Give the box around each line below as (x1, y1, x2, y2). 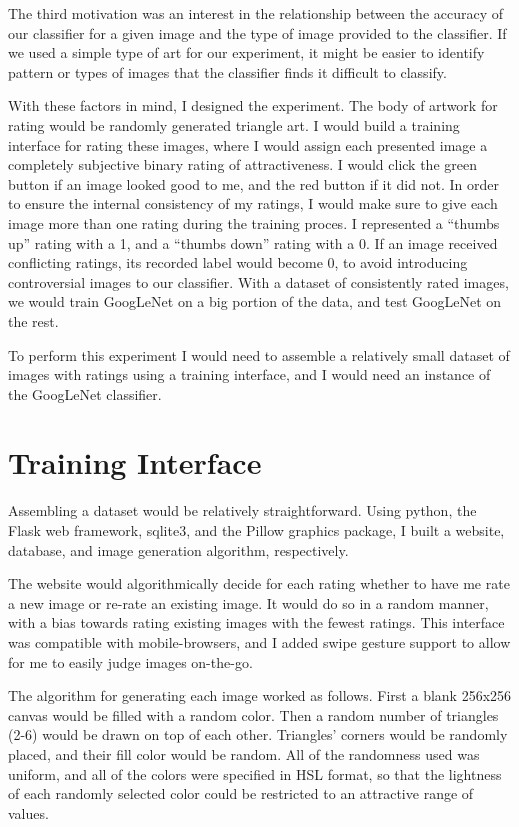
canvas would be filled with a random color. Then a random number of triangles (8, 704, 499, 725)
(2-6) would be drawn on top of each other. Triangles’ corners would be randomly (8, 724, 508, 745)
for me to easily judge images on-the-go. (8, 651, 253, 672)
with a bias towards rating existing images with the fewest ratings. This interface (8, 612, 505, 633)
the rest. (8, 310, 59, 331)
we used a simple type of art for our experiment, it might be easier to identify (8, 42, 485, 63)
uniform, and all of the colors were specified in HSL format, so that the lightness (8, 763, 502, 784)
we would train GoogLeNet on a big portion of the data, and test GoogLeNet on (8, 291, 502, 312)
